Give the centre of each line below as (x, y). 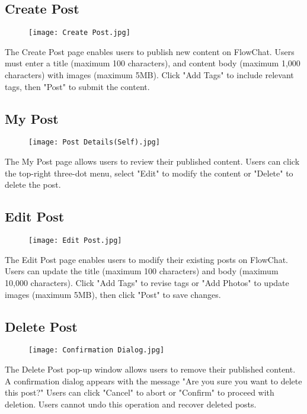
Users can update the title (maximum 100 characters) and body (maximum (142, 271)
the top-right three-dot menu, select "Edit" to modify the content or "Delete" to (149, 173)
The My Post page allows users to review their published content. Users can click (152, 161)
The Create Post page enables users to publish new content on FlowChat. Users (150, 51)
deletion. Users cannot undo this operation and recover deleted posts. (131, 404)
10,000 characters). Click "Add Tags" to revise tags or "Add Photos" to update (147, 282)
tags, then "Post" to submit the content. (77, 86)
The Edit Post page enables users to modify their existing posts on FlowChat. (146, 259)
